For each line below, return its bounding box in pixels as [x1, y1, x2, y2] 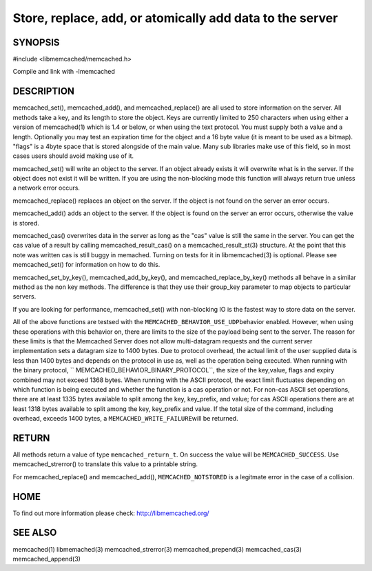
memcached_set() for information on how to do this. [12, 261, 161, 269]
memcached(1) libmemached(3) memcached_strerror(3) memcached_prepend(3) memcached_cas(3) [12, 545, 302, 553]
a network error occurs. [12, 183, 81, 192]
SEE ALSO [12, 527, 57, 539]
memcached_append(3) [12, 554, 81, 563]
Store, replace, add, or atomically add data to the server [12, 10, 338, 26]
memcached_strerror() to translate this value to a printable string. [12, 460, 198, 468]
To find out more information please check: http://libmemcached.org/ [12, 509, 209, 517]
